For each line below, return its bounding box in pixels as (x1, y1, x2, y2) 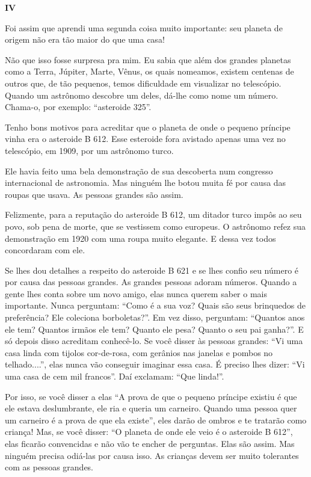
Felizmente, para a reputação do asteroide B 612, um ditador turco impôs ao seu (5, 208, 302, 221)
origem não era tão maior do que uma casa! (5, 33, 165, 46)
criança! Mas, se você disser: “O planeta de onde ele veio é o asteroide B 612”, (5, 425, 293, 438)
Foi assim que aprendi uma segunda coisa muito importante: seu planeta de (5, 21, 283, 34)
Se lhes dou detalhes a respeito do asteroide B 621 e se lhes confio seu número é (5, 263, 299, 276)
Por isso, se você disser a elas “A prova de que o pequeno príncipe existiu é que (5, 390, 297, 402)
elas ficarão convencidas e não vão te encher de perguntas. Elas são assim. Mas (5, 437, 295, 449)
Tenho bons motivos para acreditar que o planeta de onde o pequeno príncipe (5, 120, 291, 133)
